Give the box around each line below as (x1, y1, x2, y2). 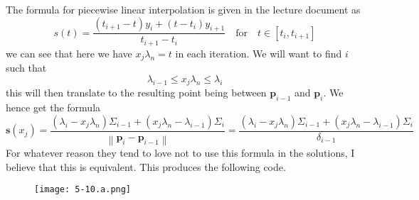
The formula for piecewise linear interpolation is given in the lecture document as (6, 2, 361, 16)
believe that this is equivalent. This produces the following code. (6, 159, 286, 174)
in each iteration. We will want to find (175, 45, 342, 60)
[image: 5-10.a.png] (34, 184, 132, 195)
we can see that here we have (6, 45, 132, 60)
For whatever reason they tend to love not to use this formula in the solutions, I (6, 145, 355, 160)
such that (6, 60, 47, 75)
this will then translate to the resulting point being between (6, 85, 267, 100)
